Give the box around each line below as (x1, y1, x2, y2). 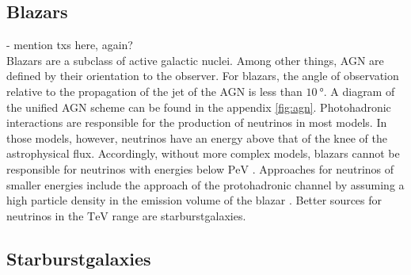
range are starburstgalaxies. (112, 207, 246, 223)
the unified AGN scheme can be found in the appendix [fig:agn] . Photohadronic (6, 98, 391, 115)
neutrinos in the (6, 207, 84, 223)
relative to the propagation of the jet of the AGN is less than (6, 82, 303, 99)
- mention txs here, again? (6, 36, 133, 53)
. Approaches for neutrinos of (252, 160, 394, 177)
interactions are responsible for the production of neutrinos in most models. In (6, 114, 387, 131)
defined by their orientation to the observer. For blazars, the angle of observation (6, 67, 399, 84)
